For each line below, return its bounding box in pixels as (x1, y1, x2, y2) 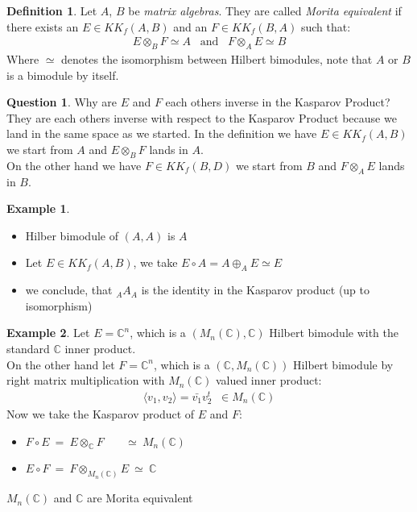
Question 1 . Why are (6, 94, 118, 110)
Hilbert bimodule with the (269, 324, 398, 341)
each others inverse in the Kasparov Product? (165, 94, 390, 110)
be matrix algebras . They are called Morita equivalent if (128, 2, 402, 19)
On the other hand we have (6, 156, 142, 173)
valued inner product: (215, 372, 322, 389)
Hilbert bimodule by (293, 356, 394, 373)
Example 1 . (6, 200, 70, 217)
